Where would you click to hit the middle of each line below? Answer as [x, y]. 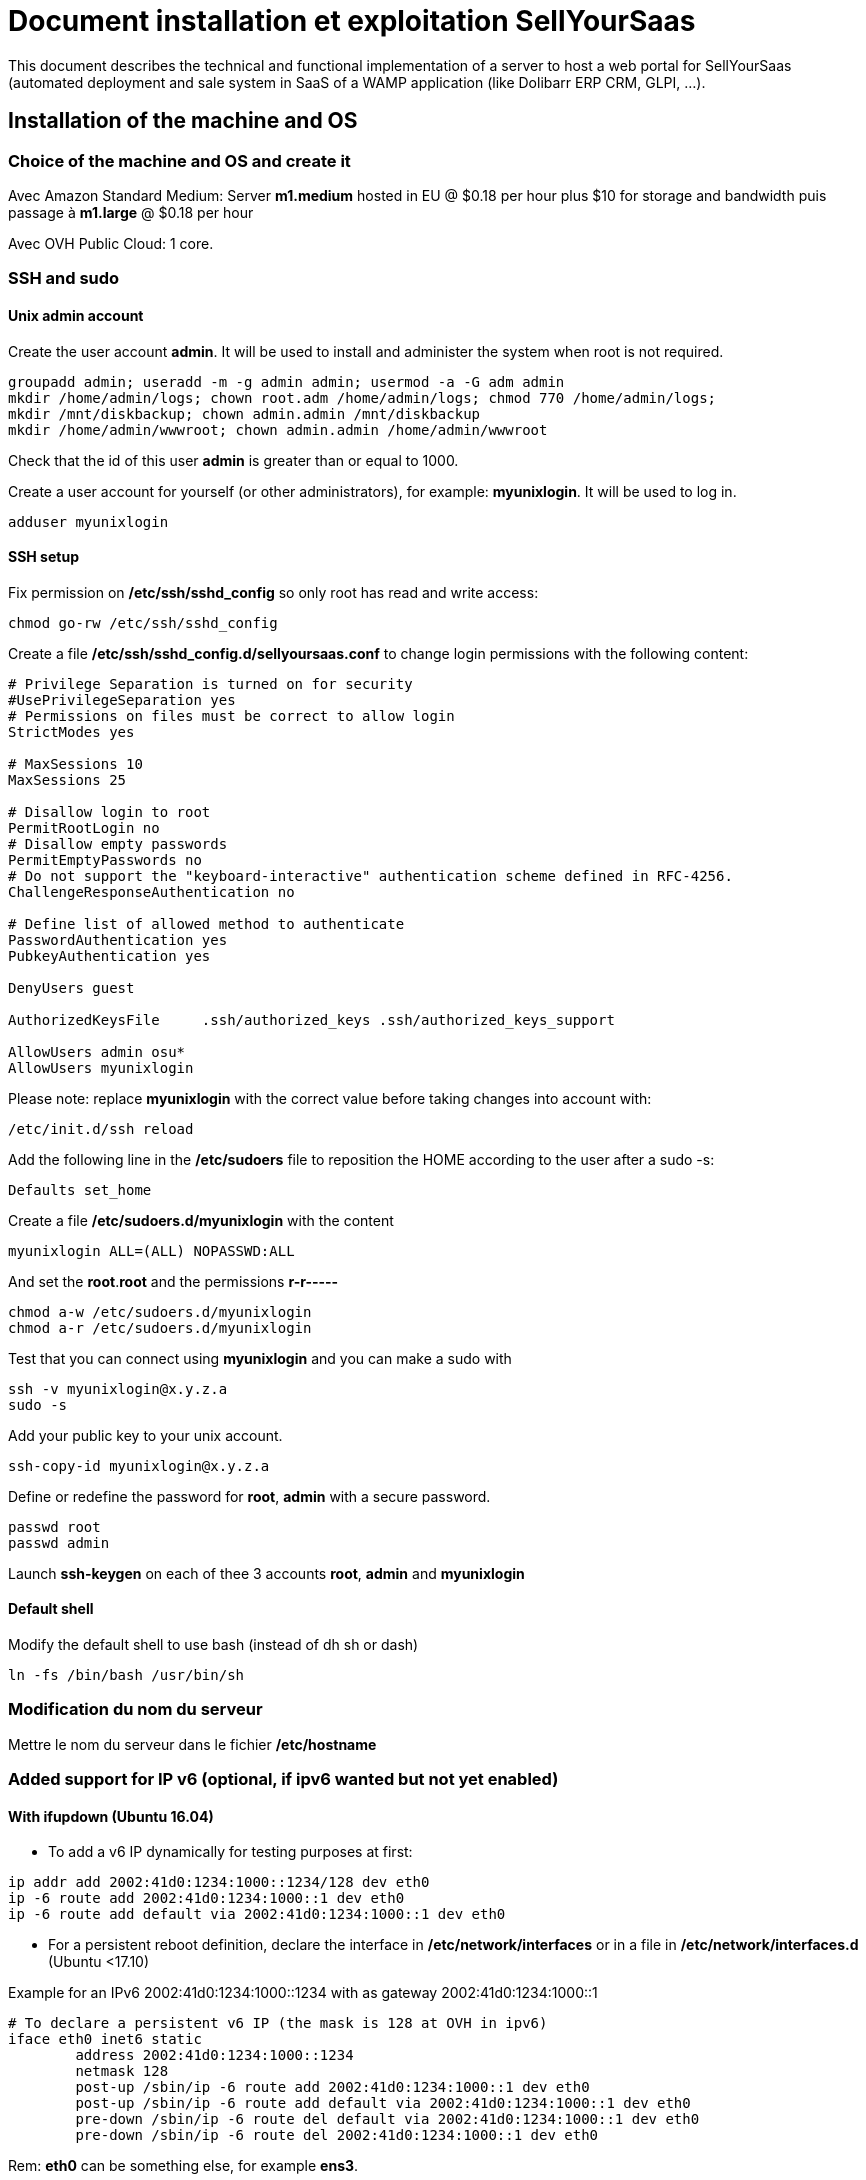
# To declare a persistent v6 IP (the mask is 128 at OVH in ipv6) [278, 2023]
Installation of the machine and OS [183, 121]
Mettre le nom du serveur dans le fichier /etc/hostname [192, 1744]
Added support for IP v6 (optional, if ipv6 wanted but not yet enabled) [283, 1779]
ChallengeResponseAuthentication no [151, 891]
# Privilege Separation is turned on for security [210, 683]
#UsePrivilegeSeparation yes [122, 699]
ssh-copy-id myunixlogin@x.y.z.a [139, 1465]
